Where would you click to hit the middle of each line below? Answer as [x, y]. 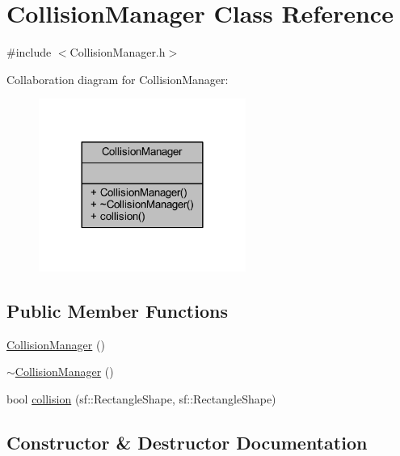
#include [29, 52]
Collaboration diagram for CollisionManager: [118, 79]
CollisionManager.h [118, 52]
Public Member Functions [117, 311]
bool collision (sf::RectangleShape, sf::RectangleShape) [141, 399]
